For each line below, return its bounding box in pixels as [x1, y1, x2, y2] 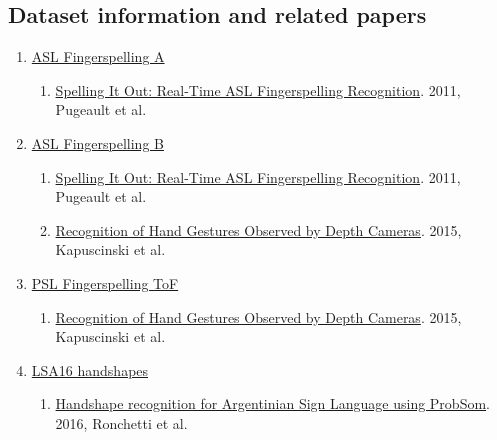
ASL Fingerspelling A [31, 46, 165, 67]
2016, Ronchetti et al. [55, 412, 188, 433]
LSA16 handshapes [31, 359, 149, 380]
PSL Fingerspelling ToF [31, 272, 179, 293]
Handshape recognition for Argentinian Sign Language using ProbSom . [55, 393, 490, 414]
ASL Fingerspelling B [31, 132, 164, 153]
